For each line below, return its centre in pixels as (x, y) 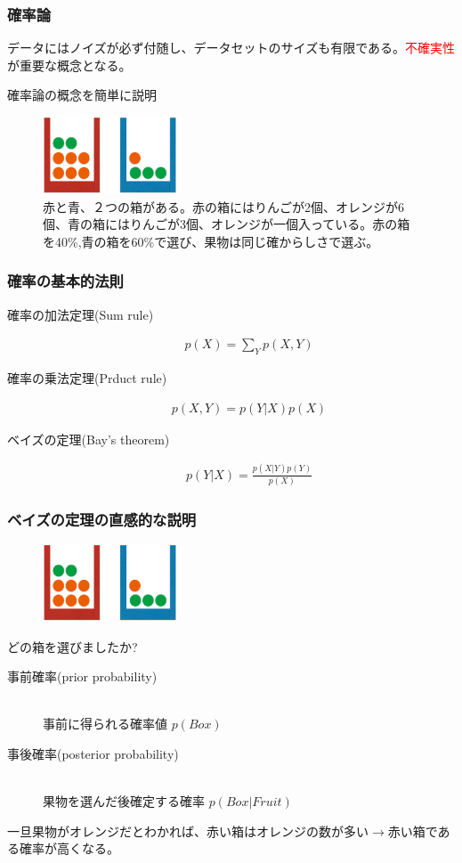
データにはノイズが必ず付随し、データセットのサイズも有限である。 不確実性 (231, 48)
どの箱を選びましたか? (73, 646)
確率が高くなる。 (69, 848)
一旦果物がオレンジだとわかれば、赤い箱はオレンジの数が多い (188, 830)
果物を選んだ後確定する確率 (124, 801)
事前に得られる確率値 (105, 724)
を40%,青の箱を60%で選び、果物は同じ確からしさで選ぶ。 (211, 241)
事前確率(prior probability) (82, 676)
